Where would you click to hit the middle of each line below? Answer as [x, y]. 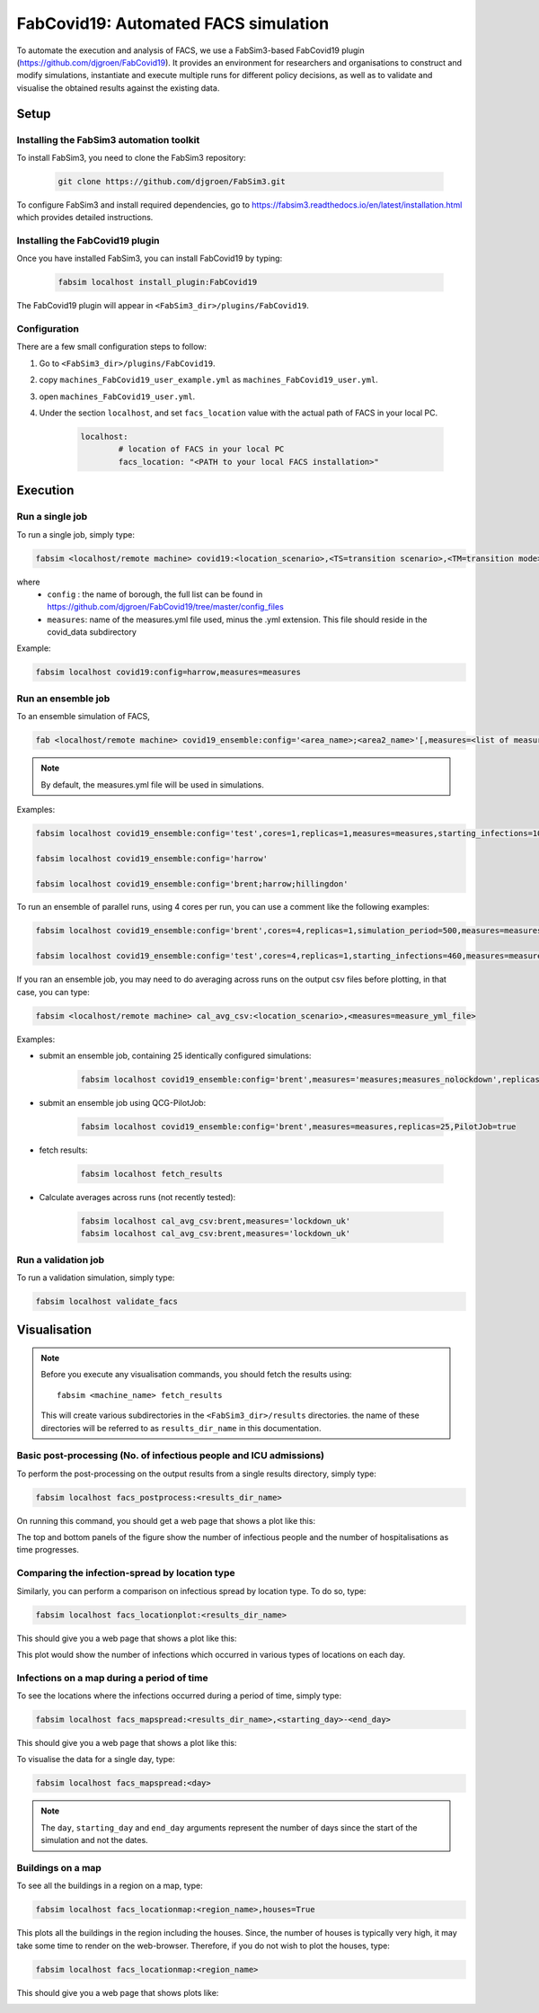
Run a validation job [61, 1260]
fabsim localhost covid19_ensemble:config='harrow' [152, 858]
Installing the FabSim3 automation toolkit [108, 139]
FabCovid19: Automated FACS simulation [173, 23]
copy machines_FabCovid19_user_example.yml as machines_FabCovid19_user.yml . [209, 380]
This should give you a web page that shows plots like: [118, 1992]
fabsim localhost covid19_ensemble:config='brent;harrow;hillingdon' [192, 884]
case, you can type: [53, 992]
